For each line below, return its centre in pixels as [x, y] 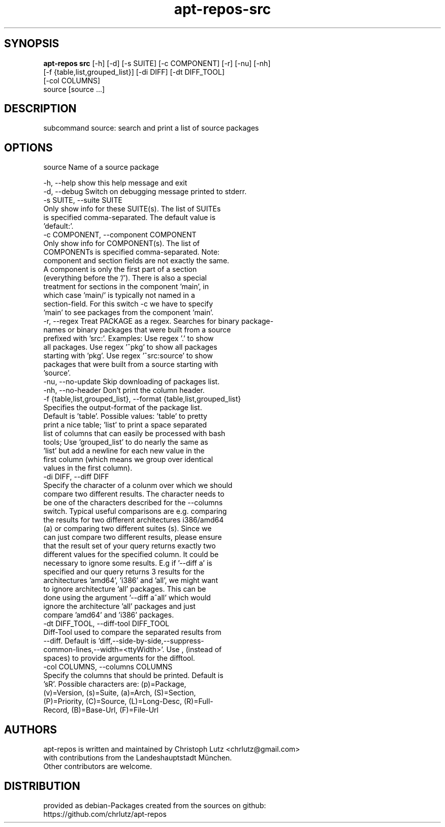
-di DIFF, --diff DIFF [76, 477]
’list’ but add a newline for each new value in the [124, 451]
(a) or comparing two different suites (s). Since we [128, 529]
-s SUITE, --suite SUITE [83, 200]
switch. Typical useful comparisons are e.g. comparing [135, 511]
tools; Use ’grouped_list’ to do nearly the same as [126, 442]
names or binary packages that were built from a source [137, 330]
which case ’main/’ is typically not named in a [119, 295]
